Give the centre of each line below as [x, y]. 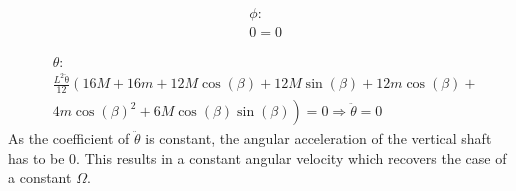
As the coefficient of [69, 138]
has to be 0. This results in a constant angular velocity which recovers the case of [257, 157]
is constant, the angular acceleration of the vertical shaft [318, 138]
